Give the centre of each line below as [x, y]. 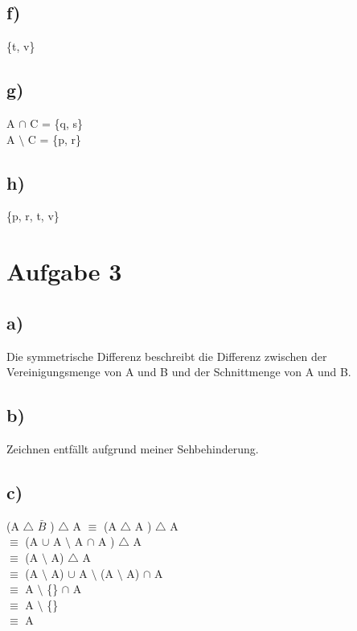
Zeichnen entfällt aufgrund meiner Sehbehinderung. [133, 448]
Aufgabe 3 [64, 271]
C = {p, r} [54, 139]
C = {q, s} [56, 123]
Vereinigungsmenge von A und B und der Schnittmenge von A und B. [179, 372]
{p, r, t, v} [33, 216]
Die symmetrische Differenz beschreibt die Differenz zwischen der [167, 356]
